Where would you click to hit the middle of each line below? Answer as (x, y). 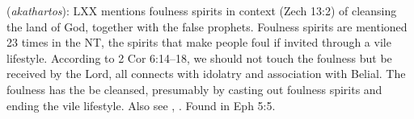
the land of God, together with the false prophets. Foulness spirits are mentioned (207, 26)
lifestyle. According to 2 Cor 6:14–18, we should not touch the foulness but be (199, 57)
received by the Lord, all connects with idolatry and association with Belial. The (206, 74)
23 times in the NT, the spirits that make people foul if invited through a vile (199, 42)
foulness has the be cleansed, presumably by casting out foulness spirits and (194, 89)
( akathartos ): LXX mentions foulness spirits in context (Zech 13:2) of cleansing (202, 10)
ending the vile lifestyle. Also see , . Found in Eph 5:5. (141, 105)
